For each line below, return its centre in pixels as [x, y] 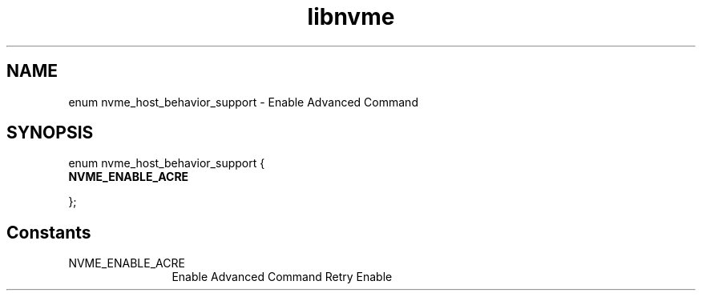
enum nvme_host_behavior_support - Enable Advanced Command [243, 102]
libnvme [351, 17]
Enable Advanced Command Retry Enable [282, 277]
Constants [49, 232]
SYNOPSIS [50, 133]
